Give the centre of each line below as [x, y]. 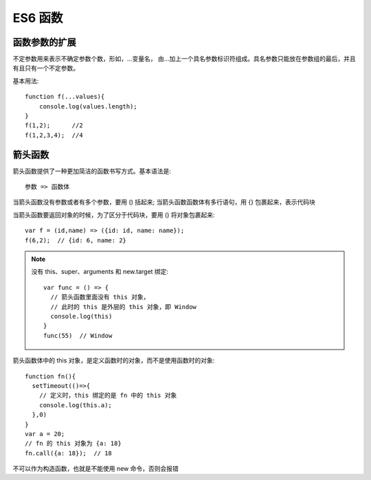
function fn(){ [50, 376]
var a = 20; [45, 434]
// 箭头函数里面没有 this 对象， [100, 297]
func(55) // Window [78, 335]
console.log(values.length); [88, 106]
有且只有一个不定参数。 [46, 68]
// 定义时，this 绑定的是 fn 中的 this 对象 [108, 396]
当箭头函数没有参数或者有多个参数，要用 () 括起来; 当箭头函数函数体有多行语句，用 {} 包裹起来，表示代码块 [164, 202]
